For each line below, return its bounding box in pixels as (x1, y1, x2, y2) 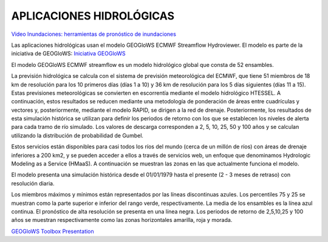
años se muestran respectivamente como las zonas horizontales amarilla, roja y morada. (11, 216, 233, 224)
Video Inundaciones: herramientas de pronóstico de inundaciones (11, 30, 176, 38)
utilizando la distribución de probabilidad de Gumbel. (11, 131, 144, 139)
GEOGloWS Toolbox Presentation (11, 227, 94, 235)
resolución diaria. (11, 179, 55, 187)
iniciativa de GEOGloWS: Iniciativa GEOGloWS (11, 50, 126, 57)
